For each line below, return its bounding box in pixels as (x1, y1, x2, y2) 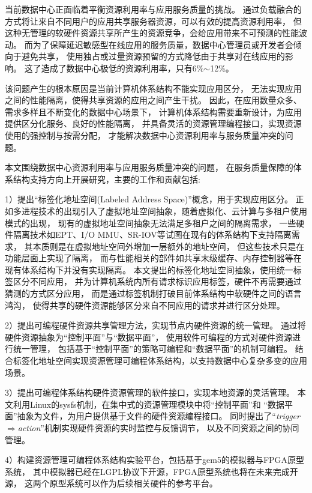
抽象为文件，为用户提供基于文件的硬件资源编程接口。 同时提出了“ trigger (17, 410, 300, 422)
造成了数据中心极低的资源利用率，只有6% (41, 61, 204, 74)
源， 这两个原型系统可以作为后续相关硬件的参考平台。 (5, 477, 218, 489)
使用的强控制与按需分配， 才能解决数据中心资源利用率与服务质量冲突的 (5, 129, 285, 141)
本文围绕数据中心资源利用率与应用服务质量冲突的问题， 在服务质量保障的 (5, 161, 293, 174)
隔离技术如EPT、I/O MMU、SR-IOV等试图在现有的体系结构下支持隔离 (13, 228, 292, 241)
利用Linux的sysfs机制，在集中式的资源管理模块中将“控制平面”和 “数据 (13, 398, 284, 410)
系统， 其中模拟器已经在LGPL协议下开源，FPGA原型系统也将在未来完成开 (5, 465, 298, 477)
